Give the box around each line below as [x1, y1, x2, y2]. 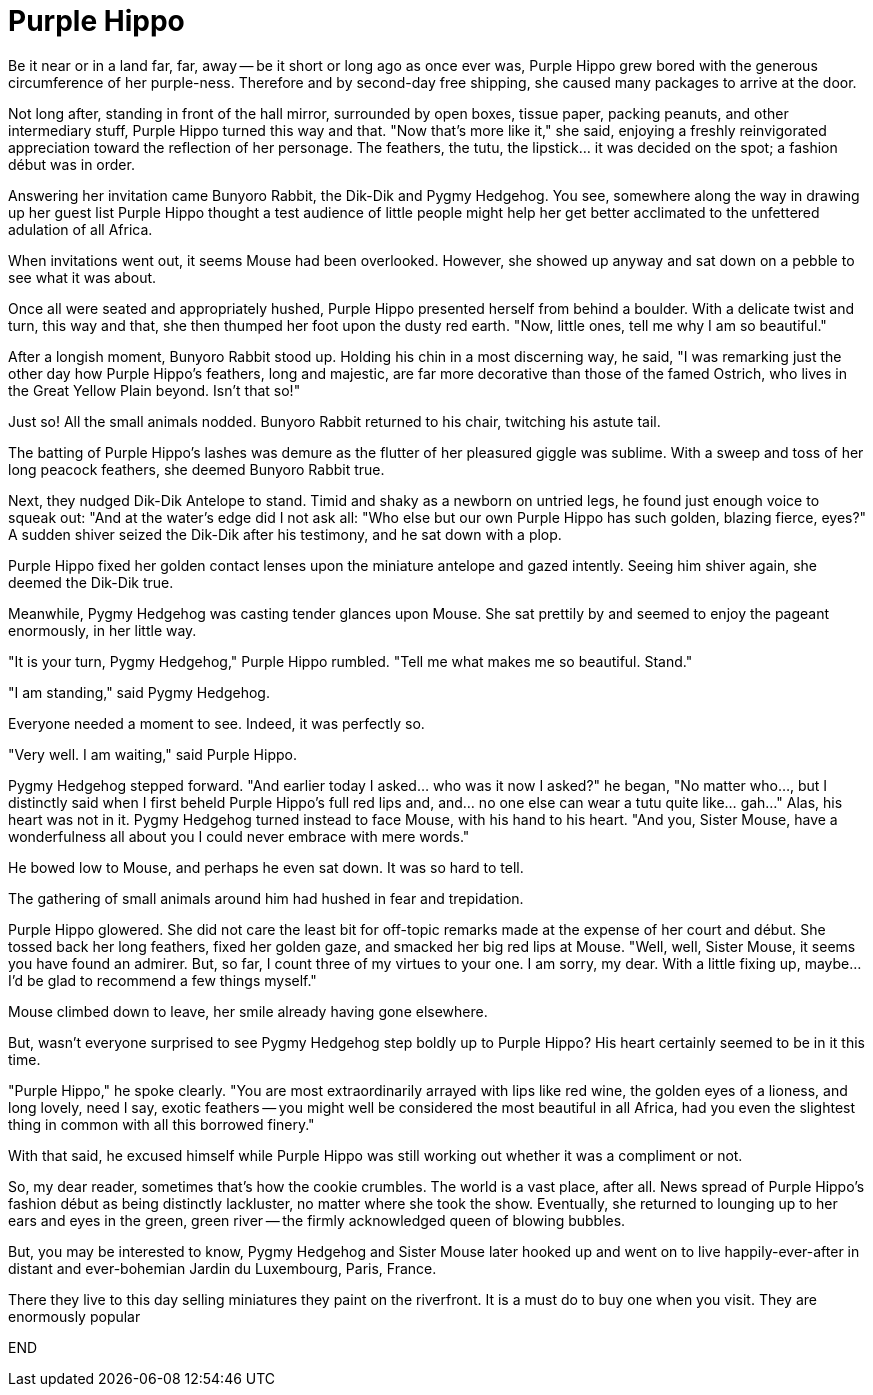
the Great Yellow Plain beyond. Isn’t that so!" [8, 381, 301, 399]
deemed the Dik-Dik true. [8, 573, 174, 591]
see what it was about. [8, 268, 157, 286]
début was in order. [8, 155, 135, 173]
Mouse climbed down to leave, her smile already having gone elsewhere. [8, 1002, 488, 1020]
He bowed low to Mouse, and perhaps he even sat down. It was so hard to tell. [8, 858, 524, 876]
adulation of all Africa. [8, 220, 153, 238]
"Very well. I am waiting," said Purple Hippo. [8, 745, 297, 763]
